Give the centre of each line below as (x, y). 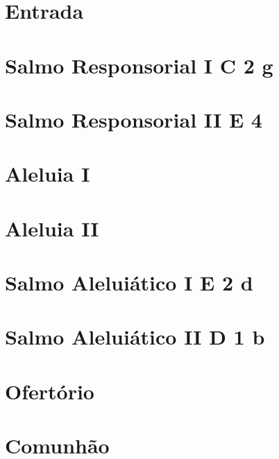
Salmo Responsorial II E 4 (134, 119)
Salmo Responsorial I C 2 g (139, 65)
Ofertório (50, 391)
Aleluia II (52, 228)
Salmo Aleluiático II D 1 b (135, 337)
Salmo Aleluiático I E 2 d (129, 283)
